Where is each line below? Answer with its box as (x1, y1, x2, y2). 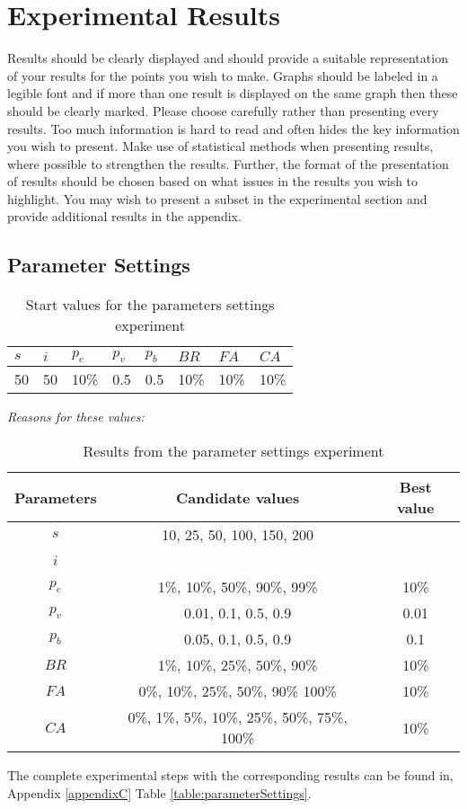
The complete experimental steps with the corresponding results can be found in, (7, 766, 454, 785)
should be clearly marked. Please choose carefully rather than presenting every (7, 101, 439, 120)
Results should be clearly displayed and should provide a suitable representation (7, 49, 448, 67)
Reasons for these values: (7, 407, 145, 426)
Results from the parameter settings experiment (83, 440, 384, 462)
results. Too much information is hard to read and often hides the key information (7, 119, 460, 138)
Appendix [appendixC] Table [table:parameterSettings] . (7, 783, 312, 802)
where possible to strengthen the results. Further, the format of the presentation (7, 154, 449, 173)
